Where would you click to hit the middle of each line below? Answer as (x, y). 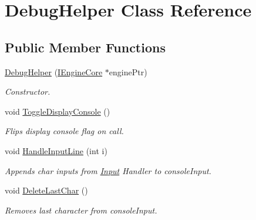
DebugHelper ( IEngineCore (54, 71)
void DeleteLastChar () (46, 190)
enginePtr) (128, 71)
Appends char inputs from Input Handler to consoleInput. (108, 170)
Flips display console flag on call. (64, 131)
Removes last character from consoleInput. (81, 210)
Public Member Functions (85, 47)
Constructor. (28, 91)
